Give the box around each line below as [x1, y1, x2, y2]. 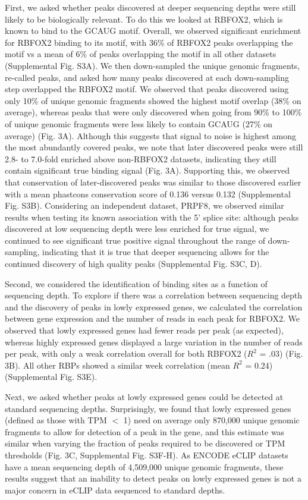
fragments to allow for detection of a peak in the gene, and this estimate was [5, 425, 285, 438]
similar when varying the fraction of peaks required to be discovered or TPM [5, 437, 285, 449]
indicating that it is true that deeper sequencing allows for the [42, 246, 269, 258]
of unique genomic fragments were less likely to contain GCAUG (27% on [5, 117, 273, 130]
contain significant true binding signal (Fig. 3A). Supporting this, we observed [5, 164, 290, 177]
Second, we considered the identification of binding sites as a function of [5, 277, 268, 290]
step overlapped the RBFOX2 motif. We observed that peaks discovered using [5, 83, 289, 95]
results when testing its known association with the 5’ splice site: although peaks [5, 210, 299, 223]
